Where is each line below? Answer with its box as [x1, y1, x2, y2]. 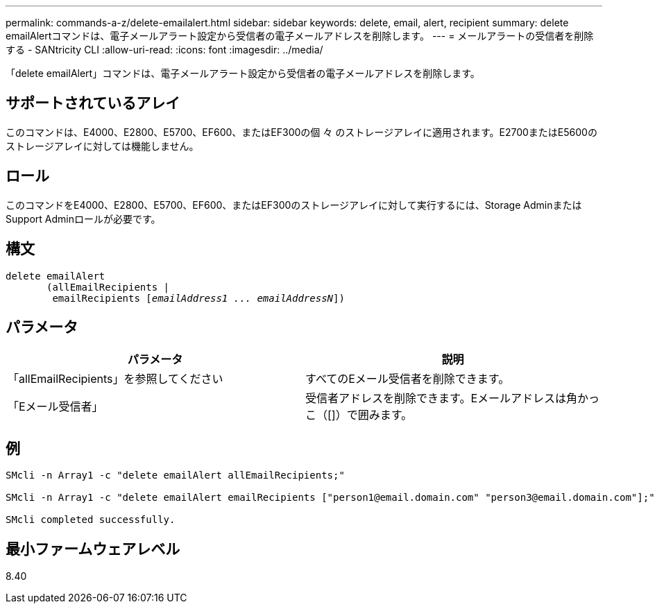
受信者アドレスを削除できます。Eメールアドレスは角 [305, 391, 578, 406]
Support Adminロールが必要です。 [6, 212, 161, 225]
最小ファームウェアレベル [6, 540, 180, 558]
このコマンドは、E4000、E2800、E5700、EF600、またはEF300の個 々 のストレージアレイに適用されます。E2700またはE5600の [6, 126, 597, 138]
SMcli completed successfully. [6, 514, 176, 526]
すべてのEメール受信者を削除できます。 [305, 372, 510, 386]
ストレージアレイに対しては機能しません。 [6, 139, 199, 152]
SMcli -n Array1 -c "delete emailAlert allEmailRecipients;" [6, 470, 345, 481]
